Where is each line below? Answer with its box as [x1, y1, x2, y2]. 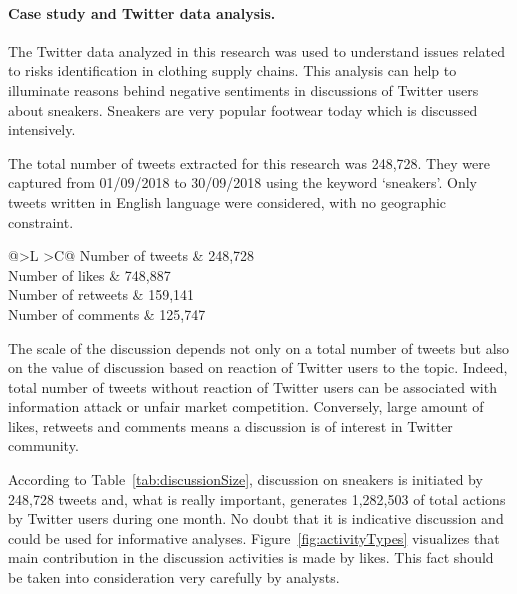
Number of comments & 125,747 [8, 303, 206, 324]
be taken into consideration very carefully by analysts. [8, 567, 340, 588]
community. [8, 435, 79, 456]
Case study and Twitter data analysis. [8, 2, 276, 23]
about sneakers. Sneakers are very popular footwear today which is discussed [8, 99, 478, 120]
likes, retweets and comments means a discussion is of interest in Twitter [8, 415, 453, 436]
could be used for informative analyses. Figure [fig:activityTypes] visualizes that [8, 527, 500, 548]
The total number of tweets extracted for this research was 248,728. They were [8, 152, 490, 173]
